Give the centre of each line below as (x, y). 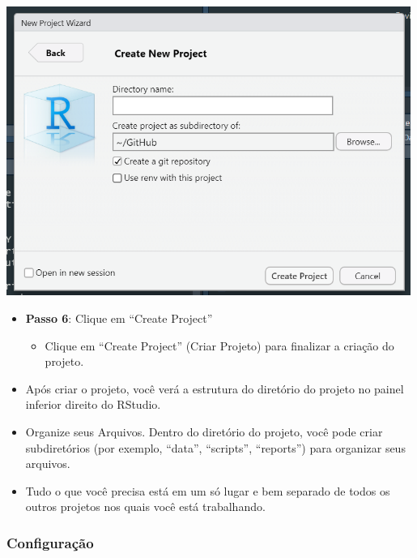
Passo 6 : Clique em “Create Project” (119, 318)
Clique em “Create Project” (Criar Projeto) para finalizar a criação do (219, 345)
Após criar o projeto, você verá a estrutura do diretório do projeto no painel (215, 388)
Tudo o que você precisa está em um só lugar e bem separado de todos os (208, 490)
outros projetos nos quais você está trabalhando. (145, 506)
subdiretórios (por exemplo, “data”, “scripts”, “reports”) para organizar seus (215, 447)
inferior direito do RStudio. (93, 404)
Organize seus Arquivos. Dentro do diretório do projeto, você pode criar (204, 431)
